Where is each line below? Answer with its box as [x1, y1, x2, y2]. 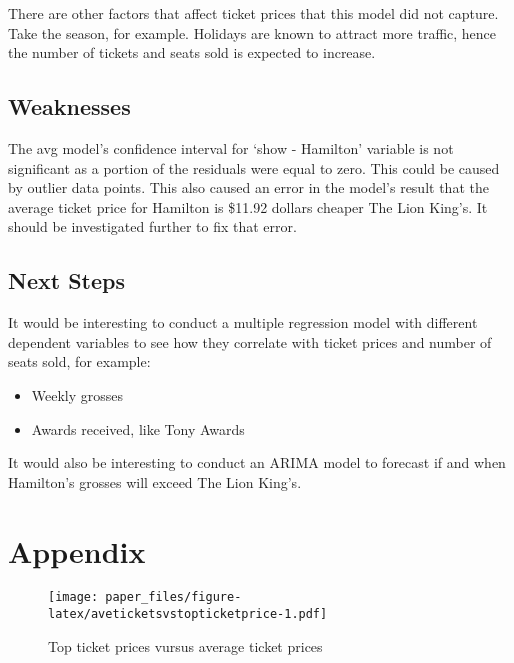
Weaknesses [8, 91, 131, 122]
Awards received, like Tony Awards [31, 418, 245, 439]
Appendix [8, 530, 146, 571]
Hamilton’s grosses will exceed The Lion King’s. [8, 471, 302, 492]
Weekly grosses [31, 384, 124, 405]
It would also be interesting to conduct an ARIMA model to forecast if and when [8, 452, 506, 473]
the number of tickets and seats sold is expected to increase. [8, 42, 376, 63]
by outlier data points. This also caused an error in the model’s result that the [8, 177, 489, 198]
